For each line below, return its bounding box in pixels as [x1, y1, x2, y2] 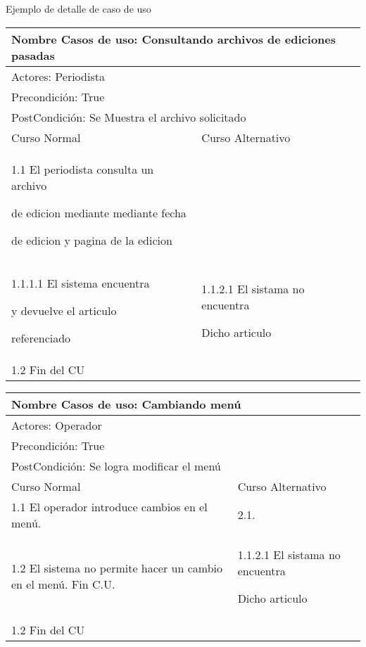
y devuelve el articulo [11, 302, 117, 319]
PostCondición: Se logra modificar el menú [11, 457, 221, 474]
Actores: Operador [11, 416, 102, 433]
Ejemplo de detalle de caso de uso [6, 1, 151, 15]
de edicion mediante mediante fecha [11, 204, 187, 221]
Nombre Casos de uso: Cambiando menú [11, 395, 241, 412]
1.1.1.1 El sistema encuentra [11, 274, 150, 291]
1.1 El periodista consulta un [11, 160, 154, 177]
